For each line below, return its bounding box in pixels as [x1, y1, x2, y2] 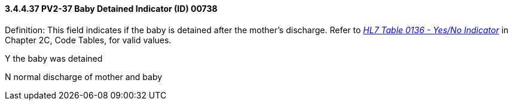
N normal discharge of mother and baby [5, 71, 163, 82]
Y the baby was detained [5, 53, 103, 63]
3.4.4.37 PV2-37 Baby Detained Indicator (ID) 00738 [5, 4, 218, 14]
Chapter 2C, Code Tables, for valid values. [5, 34, 172, 45]
